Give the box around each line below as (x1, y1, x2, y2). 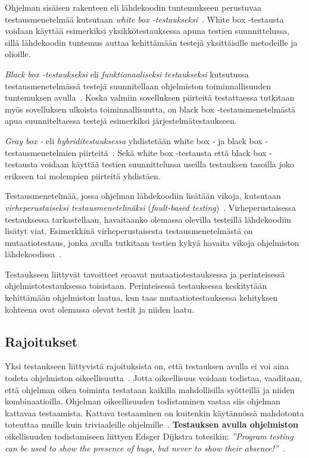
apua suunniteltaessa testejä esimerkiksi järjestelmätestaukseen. (5, 114, 237, 127)
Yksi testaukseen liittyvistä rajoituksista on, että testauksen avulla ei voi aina (5, 360, 289, 372)
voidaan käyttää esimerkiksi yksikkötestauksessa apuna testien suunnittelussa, (5, 24, 290, 37)
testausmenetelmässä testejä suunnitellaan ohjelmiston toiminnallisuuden (5, 79, 271, 92)
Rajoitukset (5, 332, 78, 350)
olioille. (5, 48, 31, 60)
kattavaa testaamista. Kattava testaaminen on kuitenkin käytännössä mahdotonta (5, 406, 304, 419)
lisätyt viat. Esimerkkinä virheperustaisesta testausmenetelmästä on (5, 225, 253, 237)
